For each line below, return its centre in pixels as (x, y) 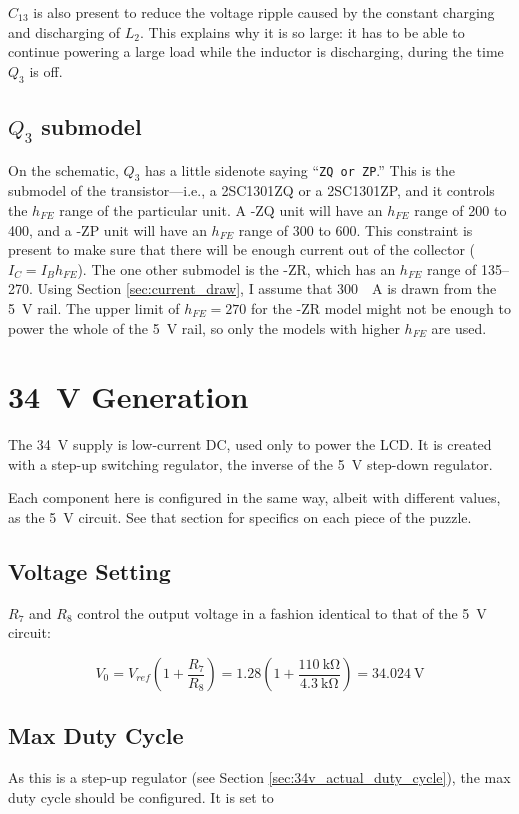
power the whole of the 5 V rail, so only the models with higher (204, 327)
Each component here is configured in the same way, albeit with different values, (254, 497)
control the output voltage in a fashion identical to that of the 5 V (282, 612)
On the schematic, (63, 169)
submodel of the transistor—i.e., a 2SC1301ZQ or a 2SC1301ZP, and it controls (251, 190)
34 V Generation (128, 396)
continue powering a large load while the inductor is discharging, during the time (256, 51)
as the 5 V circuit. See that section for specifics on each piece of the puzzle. (240, 517)
